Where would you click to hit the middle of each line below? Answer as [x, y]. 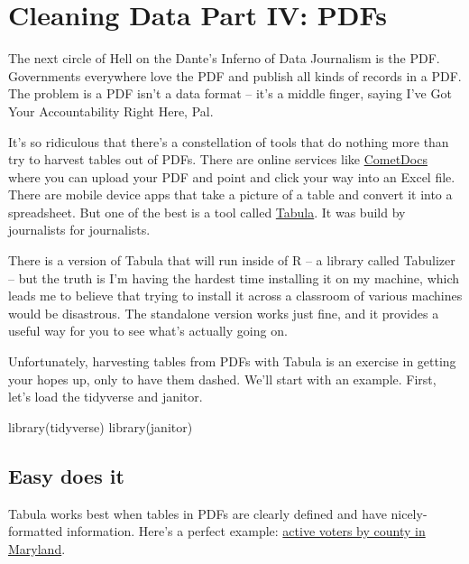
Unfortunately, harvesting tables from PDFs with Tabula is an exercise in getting [232, 361]
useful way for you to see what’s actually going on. [148, 331]
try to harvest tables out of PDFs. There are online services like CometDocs [218, 159]
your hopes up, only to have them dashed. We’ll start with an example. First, [222, 379]
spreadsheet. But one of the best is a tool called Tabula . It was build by [207, 212]
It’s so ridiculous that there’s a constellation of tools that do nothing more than [229, 141]
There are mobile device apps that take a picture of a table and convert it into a [230, 194]
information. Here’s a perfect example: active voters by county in [246, 531]
